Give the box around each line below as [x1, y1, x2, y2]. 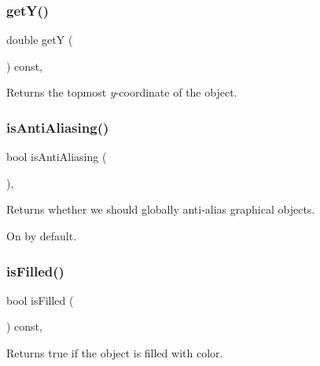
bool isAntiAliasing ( [6, 148, 107, 165]
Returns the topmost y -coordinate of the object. [6, 84, 237, 101]
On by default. [6, 228, 77, 243]
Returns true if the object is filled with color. [6, 345, 223, 361]
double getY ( [6, 31, 73, 48]
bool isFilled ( [6, 291, 74, 308]
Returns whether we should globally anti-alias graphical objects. [6, 201, 315, 218]
